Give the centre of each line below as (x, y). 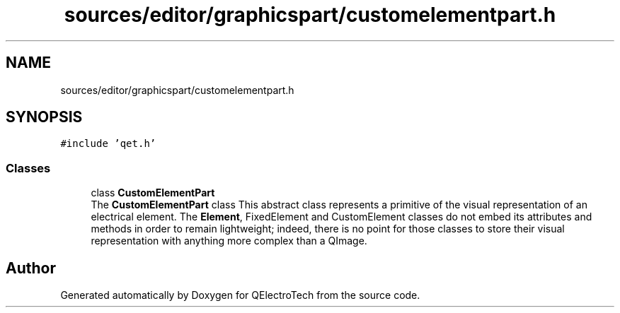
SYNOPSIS (44, 117)
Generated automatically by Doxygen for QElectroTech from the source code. (240, 295)
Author (31, 268)
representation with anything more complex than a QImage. (229, 241)
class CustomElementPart (153, 193)
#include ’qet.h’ (108, 144)
